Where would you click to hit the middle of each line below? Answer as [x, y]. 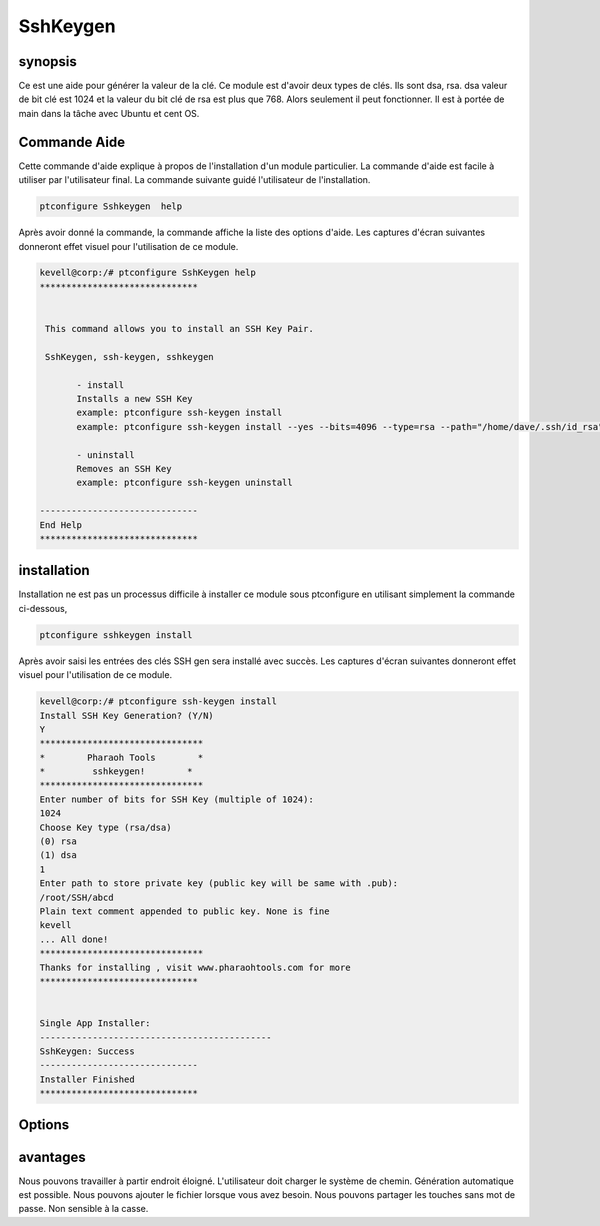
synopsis [47, 61]
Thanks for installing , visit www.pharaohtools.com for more [195, 967]
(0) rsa [58, 841]
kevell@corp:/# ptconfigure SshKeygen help [148, 273]
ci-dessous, [43, 608]
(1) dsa [58, 855]
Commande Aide [71, 141]
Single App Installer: [95, 1023]
